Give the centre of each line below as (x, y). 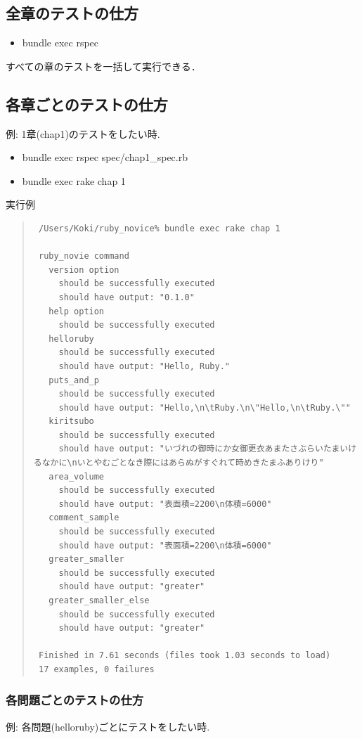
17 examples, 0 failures (96, 669)
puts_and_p (74, 380)
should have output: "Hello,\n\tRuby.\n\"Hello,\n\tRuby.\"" (205, 407)
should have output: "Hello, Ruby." (144, 366)
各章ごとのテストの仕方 (87, 104)
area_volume (77, 476)
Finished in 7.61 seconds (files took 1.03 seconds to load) (185, 656)
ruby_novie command (84, 256)
